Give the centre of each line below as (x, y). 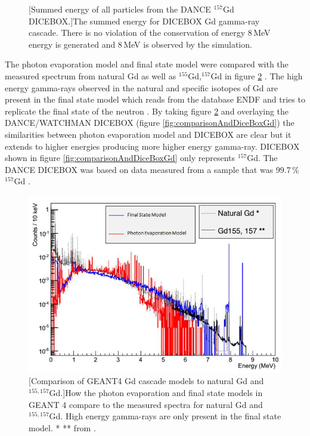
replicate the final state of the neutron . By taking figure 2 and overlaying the (147, 111)
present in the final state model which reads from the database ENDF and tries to (155, 99)
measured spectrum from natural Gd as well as (91, 75)
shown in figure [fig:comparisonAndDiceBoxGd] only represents (120, 158)
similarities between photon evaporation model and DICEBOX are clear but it (148, 134)
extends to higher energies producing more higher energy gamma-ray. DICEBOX (152, 146)
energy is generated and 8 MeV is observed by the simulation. (140, 44)
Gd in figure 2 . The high (257, 75)
